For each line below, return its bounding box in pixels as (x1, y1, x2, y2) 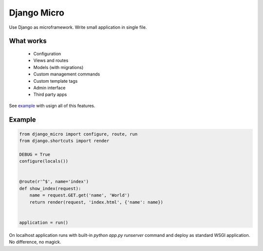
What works (9, 37, 47, 45)
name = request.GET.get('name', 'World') (29, 193, 130, 198)
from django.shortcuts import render (19, 138, 110, 143)
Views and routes (33, 57, 69, 63)
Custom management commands (33, 71, 100, 77)
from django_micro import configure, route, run (19, 131, 138, 137)
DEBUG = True (19, 151, 51, 157)
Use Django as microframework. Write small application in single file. (9, 24, 147, 30)
